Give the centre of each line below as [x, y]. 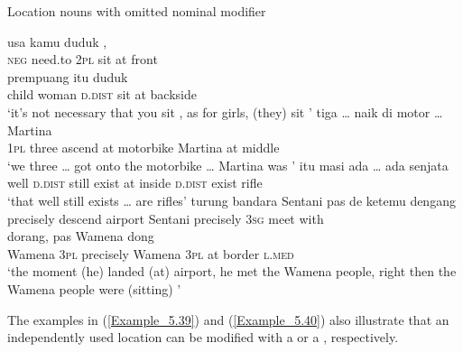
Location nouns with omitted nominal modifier [137, 11]
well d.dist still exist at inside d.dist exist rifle [135, 183]
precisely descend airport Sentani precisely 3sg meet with [166, 218]
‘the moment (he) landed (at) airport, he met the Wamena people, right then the [232, 271]
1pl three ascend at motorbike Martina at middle [144, 148]
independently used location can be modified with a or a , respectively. [203, 337]
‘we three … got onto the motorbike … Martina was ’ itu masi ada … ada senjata [228, 165]
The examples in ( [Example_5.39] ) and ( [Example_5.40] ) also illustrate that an [228, 319]
